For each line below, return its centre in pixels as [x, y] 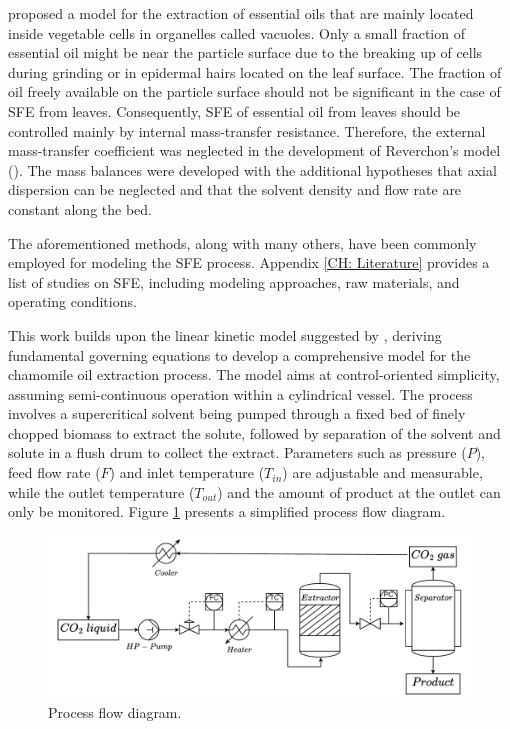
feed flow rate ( [54, 472]
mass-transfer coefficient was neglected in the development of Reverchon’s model [254, 150]
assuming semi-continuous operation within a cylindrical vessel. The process [240, 393]
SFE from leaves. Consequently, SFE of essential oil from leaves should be [234, 110]
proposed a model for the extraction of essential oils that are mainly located [241, 13]
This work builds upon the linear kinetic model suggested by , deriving [225, 334]
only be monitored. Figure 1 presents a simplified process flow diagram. [227, 511]
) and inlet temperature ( [187, 472]
